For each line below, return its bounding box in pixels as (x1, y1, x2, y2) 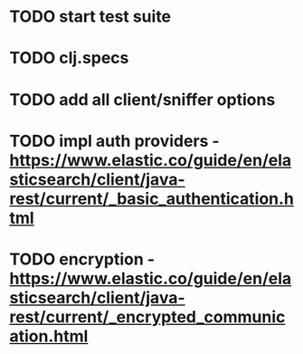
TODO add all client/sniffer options (9, 89, 276, 110)
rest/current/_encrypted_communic (9, 306, 286, 327)
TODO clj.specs (9, 48, 129, 69)
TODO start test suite (9, 6, 172, 27)
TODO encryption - (9, 249, 156, 269)
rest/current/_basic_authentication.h (9, 188, 294, 209)
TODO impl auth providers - (9, 130, 220, 151)
